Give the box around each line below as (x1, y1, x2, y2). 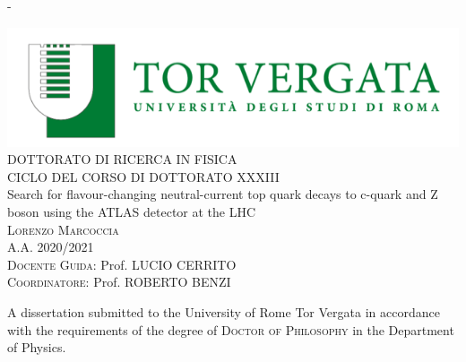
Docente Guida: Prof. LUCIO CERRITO (7, 254, 237, 273)
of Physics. (7, 338, 66, 357)
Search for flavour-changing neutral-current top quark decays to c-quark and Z (7, 185, 438, 203)
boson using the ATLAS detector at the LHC (7, 202, 256, 220)
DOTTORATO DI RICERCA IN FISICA (7, 150, 237, 168)
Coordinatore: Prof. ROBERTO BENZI (7, 272, 231, 291)
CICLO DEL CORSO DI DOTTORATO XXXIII (7, 167, 280, 185)
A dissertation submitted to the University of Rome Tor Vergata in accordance (7, 302, 440, 321)
